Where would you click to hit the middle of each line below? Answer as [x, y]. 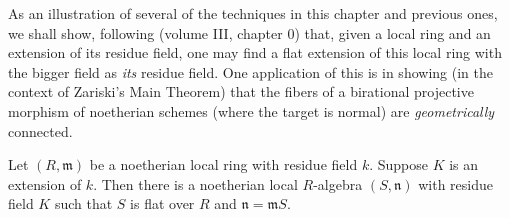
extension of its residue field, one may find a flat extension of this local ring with [255, 52]
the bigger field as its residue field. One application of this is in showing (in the [250, 71]
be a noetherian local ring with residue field [223, 164]
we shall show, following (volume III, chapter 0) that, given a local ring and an [249, 32]
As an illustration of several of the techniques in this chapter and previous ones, [253, 13]
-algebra [338, 183]
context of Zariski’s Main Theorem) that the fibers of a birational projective [241, 91]
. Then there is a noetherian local [195, 183]
